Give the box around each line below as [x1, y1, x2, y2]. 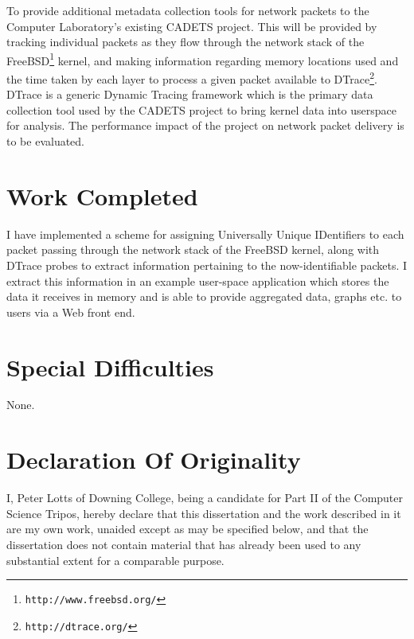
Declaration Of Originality [6, 443, 301, 476]
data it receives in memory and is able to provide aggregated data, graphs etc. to [6, 288, 402, 305]
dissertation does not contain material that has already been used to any [6, 536, 361, 552]
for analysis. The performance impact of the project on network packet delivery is [6, 117, 404, 134]
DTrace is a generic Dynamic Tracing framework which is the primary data [6, 86, 373, 103]
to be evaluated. [6, 133, 84, 150]
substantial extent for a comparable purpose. [6, 551, 225, 568]
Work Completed [6, 179, 198, 212]
